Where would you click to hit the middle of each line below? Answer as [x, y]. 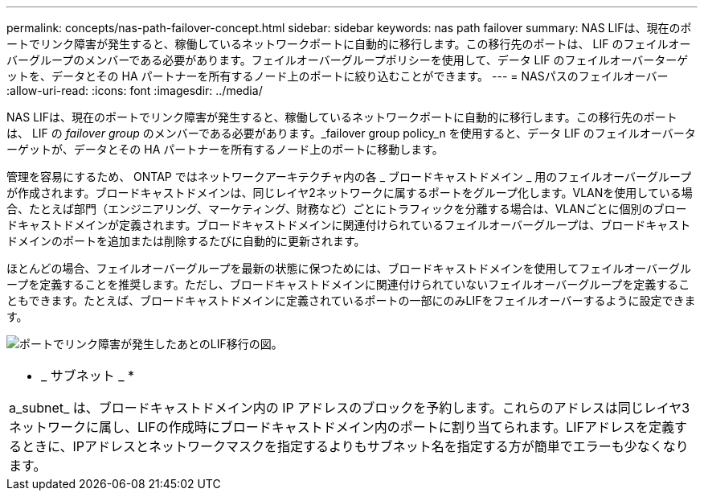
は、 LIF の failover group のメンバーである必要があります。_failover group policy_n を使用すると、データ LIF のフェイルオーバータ [351, 133]
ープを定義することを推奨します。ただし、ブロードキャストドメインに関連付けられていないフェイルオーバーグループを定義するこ [348, 284]
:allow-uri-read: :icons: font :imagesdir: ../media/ [135, 90]
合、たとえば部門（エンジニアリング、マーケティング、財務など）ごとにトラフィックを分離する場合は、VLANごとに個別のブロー [347, 209]
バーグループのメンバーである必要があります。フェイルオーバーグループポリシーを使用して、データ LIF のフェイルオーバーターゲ [348, 60]
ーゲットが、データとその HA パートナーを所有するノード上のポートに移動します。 [225, 149]
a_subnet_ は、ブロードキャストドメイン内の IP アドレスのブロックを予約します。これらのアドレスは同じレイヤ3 [350, 408]
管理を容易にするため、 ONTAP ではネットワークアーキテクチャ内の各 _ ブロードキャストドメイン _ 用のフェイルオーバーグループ [349, 177]
